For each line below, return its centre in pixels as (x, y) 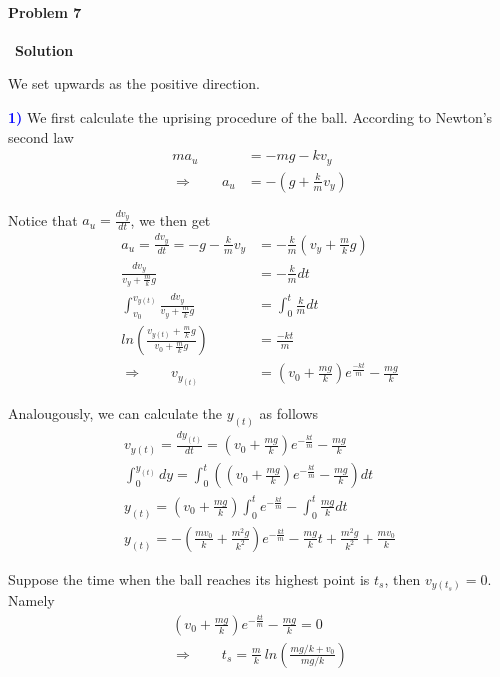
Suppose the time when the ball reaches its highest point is (189, 578)
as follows (289, 413)
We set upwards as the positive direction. (134, 83)
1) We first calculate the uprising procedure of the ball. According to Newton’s (250, 116)
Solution (44, 49)
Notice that (43, 219)
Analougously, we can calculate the (115, 413)
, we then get (170, 219)
